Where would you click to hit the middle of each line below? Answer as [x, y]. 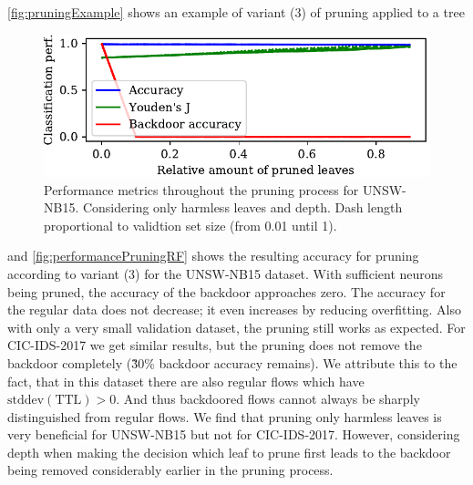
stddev [26, 401]
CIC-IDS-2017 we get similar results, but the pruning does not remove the [215, 345]
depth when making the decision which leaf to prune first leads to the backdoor [229, 452]
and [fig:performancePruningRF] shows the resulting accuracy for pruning [213, 256]
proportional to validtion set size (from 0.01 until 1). [190, 225]
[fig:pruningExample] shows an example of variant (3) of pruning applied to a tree [236, 12]
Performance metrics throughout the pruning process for [201, 189]
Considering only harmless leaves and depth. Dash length [242, 207]
